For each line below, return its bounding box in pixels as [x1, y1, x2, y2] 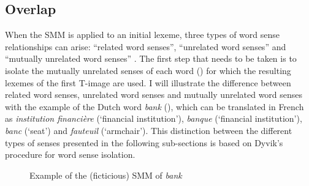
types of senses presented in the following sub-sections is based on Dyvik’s [5, 136, 283, 149]
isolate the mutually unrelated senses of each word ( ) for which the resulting [5, 64, 291, 76]
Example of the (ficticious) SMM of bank [29, 168, 182, 181]
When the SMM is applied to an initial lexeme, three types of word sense [5, 28, 280, 41]
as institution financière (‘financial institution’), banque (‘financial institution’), [5, 112, 302, 125]
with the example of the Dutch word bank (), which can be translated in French [5, 100, 304, 113]
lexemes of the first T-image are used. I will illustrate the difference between [5, 76, 291, 89]
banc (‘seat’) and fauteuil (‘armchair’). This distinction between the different [5, 124, 292, 136]
